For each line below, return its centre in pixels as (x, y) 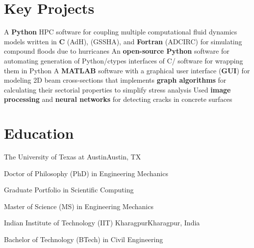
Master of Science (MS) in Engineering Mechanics (79, 206)
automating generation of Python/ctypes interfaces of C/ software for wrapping (124, 60)
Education (39, 133)
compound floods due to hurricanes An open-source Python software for (117, 51)
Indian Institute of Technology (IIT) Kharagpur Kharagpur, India (102, 223)
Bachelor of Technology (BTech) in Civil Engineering (84, 239)
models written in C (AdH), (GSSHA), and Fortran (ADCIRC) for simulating (123, 41)
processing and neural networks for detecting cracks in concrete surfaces (118, 99)
